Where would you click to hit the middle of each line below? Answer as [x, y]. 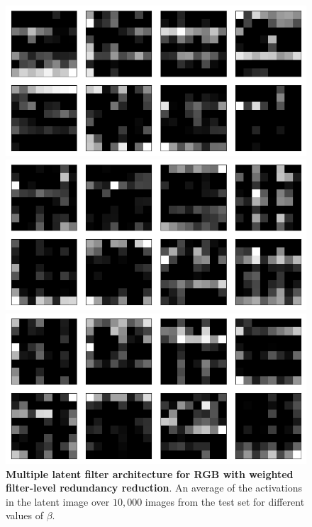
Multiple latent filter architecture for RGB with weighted [150, 473]
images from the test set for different [225, 501]
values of [24, 515]
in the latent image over [58, 501]
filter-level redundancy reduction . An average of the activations [154, 488]
